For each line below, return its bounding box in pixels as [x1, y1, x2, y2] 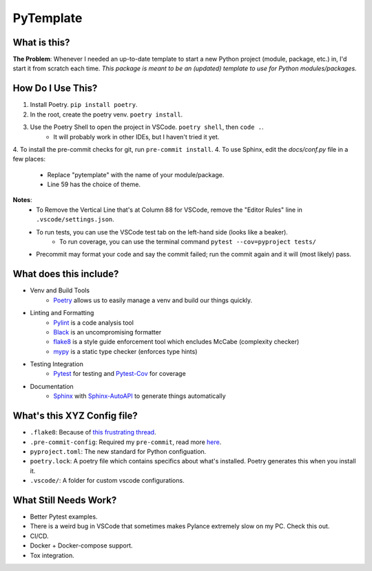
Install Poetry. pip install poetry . [30, 101, 138, 109]
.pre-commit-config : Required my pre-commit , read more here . [30, 438, 222, 446]
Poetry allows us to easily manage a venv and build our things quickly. [53, 296, 253, 304]
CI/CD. [30, 532, 49, 540]
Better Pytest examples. [30, 512, 98, 521]
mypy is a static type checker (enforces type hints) [53, 347, 198, 355]
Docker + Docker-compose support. [30, 541, 134, 550]
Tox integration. [30, 551, 75, 559]
